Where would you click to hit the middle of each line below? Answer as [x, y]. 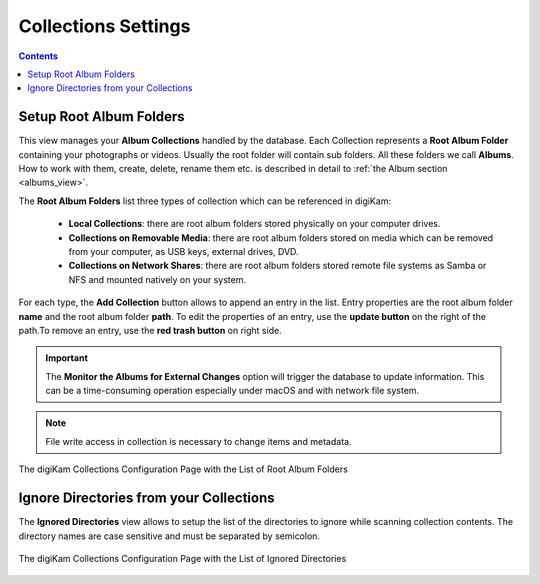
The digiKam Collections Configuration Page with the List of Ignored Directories [182, 558]
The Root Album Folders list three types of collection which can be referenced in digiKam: [205, 201]
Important [67, 358]
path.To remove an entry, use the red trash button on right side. [150, 330]
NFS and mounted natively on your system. [157, 279]
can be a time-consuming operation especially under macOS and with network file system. [232, 391]
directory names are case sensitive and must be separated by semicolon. [169, 536]
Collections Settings [104, 26]
